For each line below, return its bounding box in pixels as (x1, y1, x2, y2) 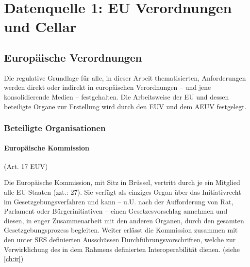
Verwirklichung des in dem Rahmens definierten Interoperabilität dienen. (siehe (4, 244, 240, 254)
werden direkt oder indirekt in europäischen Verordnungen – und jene (4, 82, 211, 92)
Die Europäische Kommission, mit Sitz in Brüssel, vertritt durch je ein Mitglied (4, 177, 240, 187)
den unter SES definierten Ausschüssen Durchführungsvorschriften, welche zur (4, 234, 236, 244)
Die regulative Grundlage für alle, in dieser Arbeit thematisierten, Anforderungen (4, 72, 246, 83)
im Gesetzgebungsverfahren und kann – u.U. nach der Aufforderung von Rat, (4, 196, 233, 206)
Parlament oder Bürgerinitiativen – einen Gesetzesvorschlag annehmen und (4, 206, 228, 216)
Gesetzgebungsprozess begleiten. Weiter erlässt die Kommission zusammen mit (4, 225, 238, 235)
